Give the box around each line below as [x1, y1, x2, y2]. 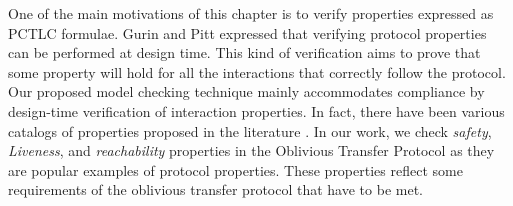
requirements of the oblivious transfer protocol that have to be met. [8, 179, 423, 200]
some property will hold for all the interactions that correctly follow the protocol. [8, 61, 506, 82]
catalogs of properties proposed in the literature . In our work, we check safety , [8, 120, 492, 141]
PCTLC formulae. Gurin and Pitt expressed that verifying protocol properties [8, 22, 487, 43]
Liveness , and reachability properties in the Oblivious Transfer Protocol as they [8, 140, 495, 161]
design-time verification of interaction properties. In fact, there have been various [8, 100, 505, 121]
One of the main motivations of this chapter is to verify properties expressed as [8, 3, 494, 23]
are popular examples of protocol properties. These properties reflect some [8, 159, 463, 180]
